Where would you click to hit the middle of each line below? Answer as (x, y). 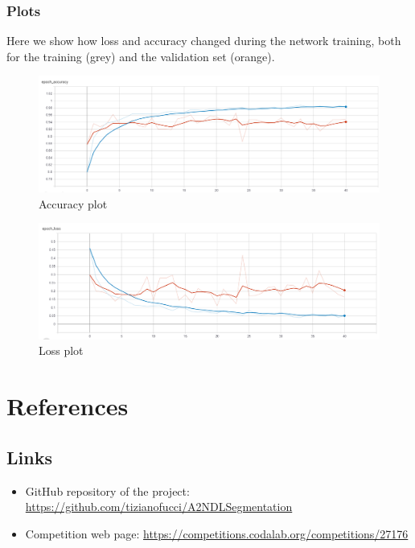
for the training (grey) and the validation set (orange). (141, 56)
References (68, 406)
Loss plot (61, 350)
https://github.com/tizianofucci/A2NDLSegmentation (159, 507)
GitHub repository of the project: (107, 490)
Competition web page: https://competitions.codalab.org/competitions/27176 (217, 533)
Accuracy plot (73, 203)
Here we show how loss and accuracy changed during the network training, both (204, 41)
